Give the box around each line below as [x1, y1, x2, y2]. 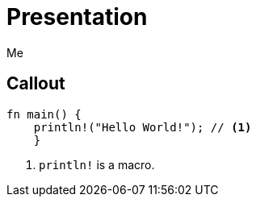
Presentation [6, 3, 148, 31]
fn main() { [6, 107, 82, 121]
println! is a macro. [39, 157, 155, 172]
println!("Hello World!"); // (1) [33, 120, 252, 134]
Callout [6, 73, 65, 94]
